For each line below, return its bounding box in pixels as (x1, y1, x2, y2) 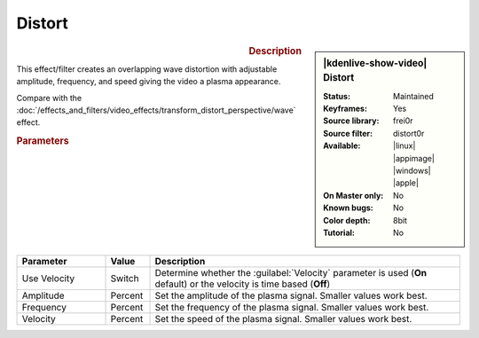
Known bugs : (323, 202, 374, 213)
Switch (110, 272, 139, 285)
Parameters (16, 135, 70, 147)
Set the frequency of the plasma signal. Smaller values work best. (154, 302, 429, 314)
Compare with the (16, 92, 82, 103)
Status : (323, 90, 350, 101)
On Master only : (323, 190, 384, 200)
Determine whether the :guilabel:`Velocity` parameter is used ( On (154, 267, 428, 279)
